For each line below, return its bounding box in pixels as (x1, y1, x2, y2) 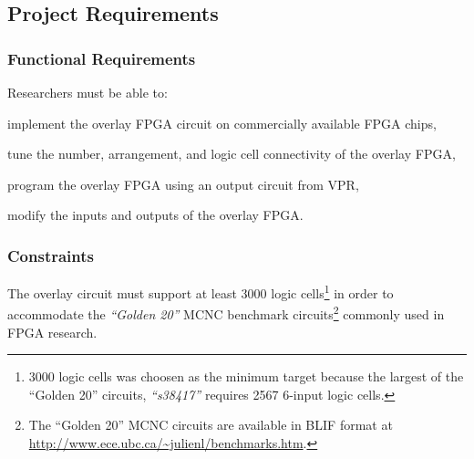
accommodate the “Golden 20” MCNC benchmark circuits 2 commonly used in (7, 302, 445, 324)
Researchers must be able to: (7, 83, 168, 101)
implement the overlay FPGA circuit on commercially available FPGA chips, (7, 113, 437, 132)
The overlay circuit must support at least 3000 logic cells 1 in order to (7, 281, 394, 302)
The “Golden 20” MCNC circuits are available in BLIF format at (28, 415, 393, 434)
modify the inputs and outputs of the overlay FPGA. (7, 205, 304, 224)
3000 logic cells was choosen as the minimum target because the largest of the (28, 367, 464, 386)
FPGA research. (7, 322, 98, 341)
